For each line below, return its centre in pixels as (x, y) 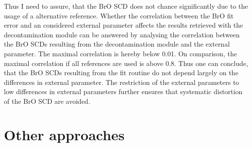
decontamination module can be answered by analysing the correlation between (122, 34)
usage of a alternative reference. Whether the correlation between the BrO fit (119, 15)
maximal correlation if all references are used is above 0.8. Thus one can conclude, (126, 63)
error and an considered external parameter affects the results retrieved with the (124, 25)
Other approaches (64, 134)
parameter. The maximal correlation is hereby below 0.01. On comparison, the (120, 53)
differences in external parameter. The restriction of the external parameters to (122, 82)
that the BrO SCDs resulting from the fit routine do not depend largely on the (121, 73)
